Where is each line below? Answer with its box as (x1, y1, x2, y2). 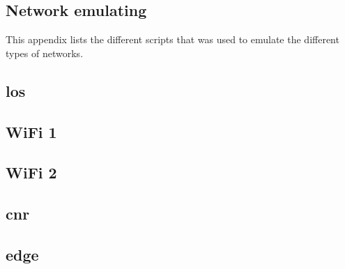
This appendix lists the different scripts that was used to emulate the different (6, 32, 339, 47)
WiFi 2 (6, 162, 57, 183)
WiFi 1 (6, 121, 57, 142)
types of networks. (6, 45, 84, 60)
